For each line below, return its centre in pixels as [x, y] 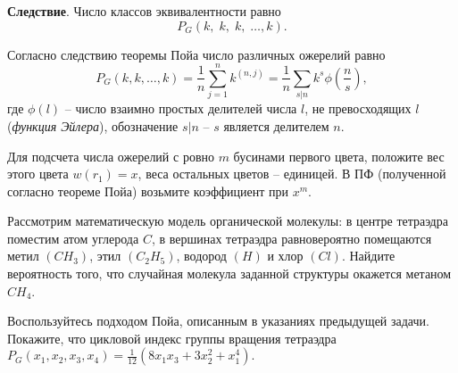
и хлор [285, 256]
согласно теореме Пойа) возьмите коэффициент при [148, 191]
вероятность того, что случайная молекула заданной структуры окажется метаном [229, 274]
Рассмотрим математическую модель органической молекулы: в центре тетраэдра [228, 221]
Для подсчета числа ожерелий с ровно [111, 156]
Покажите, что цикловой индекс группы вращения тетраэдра [172, 338]
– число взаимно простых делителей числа [181, 108]
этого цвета [38, 174]
